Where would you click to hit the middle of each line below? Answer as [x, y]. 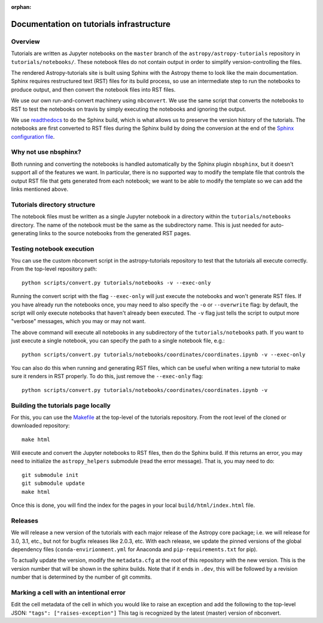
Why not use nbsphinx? [46, 152]
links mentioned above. [40, 189]
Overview [25, 41]
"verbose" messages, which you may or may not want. [78, 321]
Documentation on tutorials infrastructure [91, 24]
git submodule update [53, 484]
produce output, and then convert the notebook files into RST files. [93, 89]
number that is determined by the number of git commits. [82, 577]
